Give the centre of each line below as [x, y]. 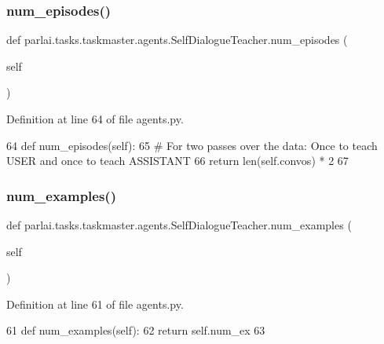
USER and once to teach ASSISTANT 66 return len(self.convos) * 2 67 [177, 161]
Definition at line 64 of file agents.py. [95, 119]
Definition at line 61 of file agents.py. [95, 304]
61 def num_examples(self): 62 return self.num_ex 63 [136, 330]
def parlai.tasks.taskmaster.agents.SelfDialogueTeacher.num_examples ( [179, 225]
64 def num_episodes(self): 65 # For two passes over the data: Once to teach [192, 145]
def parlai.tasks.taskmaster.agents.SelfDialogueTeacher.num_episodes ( [177, 40]
